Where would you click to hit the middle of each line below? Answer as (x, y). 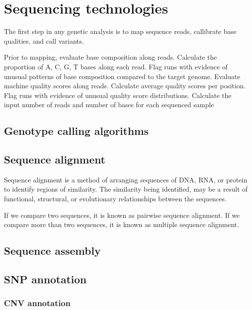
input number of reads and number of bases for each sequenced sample (109, 105)
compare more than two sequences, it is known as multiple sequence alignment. (122, 224)
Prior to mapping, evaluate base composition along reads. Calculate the (110, 57)
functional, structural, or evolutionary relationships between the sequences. (115, 199)
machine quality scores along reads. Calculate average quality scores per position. (125, 86)
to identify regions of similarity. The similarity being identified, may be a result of (126, 189)
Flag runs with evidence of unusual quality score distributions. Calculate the (118, 95)
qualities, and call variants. (44, 41)
